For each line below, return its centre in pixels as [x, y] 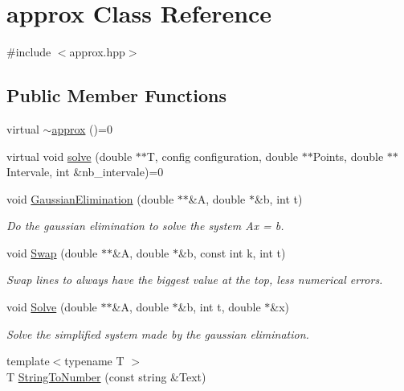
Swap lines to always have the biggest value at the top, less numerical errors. [195, 280]
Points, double [348, 156]
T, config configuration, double [222, 156]
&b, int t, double [219, 307]
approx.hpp [97, 52]
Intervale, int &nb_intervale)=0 [85, 172]
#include [29, 52]
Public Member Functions [116, 95]
